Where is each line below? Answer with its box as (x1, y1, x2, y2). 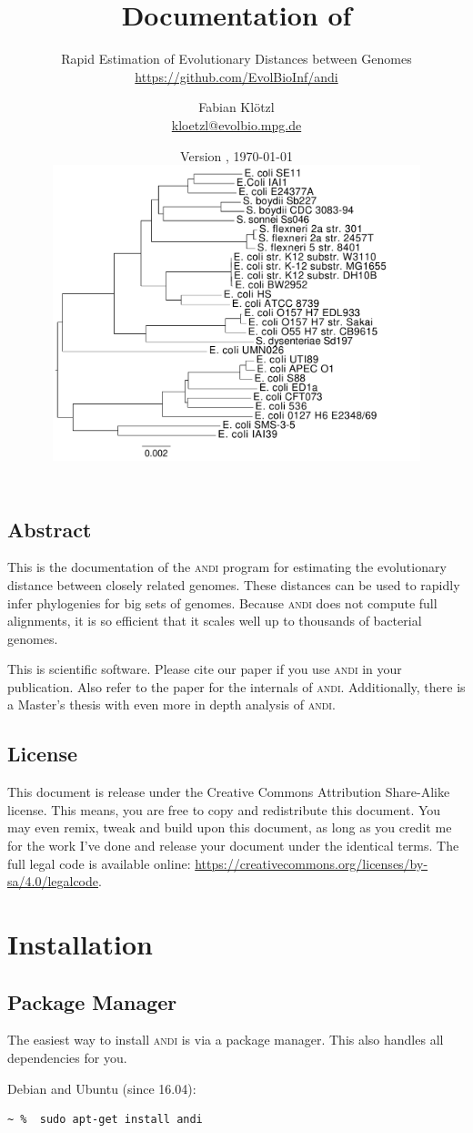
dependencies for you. (7, 1048, 127, 1067)
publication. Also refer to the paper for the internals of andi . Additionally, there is (7, 677, 466, 696)
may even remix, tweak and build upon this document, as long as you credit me (7, 818, 452, 837)
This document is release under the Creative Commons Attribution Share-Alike (7, 782, 450, 801)
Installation (7, 925, 153, 963)
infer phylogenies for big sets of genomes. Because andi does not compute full (7, 593, 438, 612)
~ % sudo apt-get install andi (7, 1113, 203, 1127)
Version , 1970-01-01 (180, 146, 293, 165)
